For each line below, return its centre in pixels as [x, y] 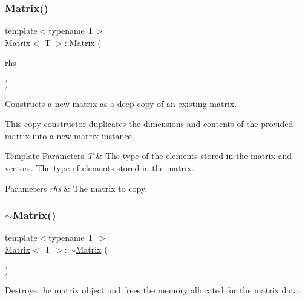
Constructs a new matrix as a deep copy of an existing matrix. [121, 103]
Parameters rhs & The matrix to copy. [76, 188]
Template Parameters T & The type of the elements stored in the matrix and [149, 156]
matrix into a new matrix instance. [70, 135]
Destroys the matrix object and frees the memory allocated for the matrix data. [153, 290]
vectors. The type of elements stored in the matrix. [100, 167]
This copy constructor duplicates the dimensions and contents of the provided [149, 124]
